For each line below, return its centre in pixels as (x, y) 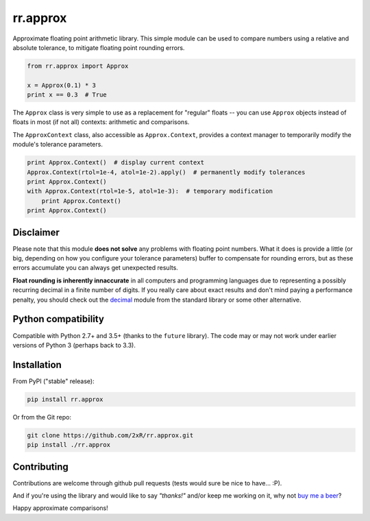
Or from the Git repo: (42, 417)
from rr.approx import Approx (78, 66)
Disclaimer (36, 232)
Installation (37, 364)
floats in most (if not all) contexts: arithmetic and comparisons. (101, 122)
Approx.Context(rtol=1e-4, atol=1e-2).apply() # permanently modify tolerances (166, 172)
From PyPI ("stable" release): (54, 381)
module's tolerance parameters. (58, 145)
